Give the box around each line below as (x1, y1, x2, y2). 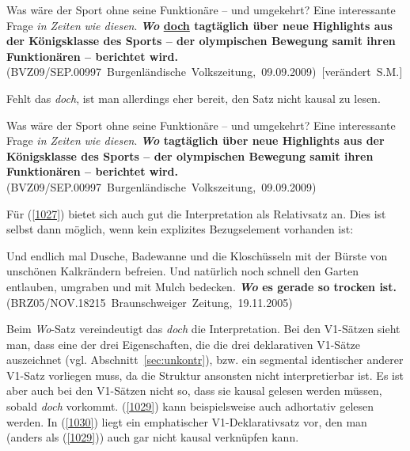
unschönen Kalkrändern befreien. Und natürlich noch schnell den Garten (6, 263, 359, 279)
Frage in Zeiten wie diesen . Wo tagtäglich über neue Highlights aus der (6, 132, 385, 149)
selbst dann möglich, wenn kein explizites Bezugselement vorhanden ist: (6, 221, 354, 237)
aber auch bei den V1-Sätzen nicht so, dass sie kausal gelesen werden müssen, (6, 382, 382, 399)
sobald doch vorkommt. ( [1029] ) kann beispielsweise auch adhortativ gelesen (6, 398, 374, 415)
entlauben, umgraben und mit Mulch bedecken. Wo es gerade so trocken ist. (6, 278, 397, 294)
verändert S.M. (325, 63, 400, 80)
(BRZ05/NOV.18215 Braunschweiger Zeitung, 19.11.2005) (6, 294, 293, 310)
